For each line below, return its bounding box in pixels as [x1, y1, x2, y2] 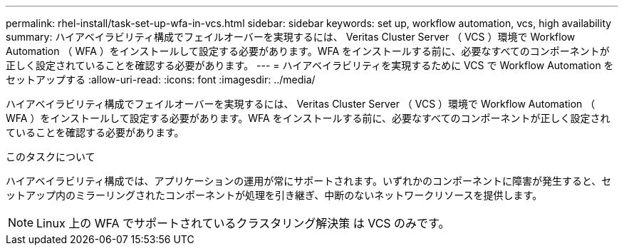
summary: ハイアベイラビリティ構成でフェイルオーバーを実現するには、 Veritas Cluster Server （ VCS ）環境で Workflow [6, 31, 576, 43]
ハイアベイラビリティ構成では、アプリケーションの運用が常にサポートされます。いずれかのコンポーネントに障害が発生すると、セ [6, 175, 612, 187]
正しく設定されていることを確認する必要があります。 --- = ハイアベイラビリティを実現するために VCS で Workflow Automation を [6, 59, 614, 71]
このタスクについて [6, 150, 95, 163]
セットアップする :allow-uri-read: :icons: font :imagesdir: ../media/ [6, 73, 316, 86]
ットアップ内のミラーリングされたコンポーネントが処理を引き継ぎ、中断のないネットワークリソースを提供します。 [6, 189, 543, 201]
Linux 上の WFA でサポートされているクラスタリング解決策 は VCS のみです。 [36, 216, 450, 230]
